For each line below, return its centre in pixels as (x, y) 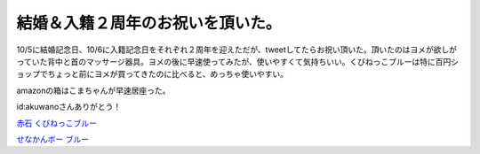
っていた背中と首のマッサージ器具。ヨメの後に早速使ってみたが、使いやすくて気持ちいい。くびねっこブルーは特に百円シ (238, 61)
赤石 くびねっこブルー (56, 123)
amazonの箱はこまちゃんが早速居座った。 (93, 90)
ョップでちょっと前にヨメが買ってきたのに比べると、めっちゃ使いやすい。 (152, 74)
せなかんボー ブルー (52, 139)
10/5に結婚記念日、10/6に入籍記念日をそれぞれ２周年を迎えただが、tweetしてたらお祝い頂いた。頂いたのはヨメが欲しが (237, 50)
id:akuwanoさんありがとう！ (69, 107)
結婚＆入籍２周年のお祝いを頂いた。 (149, 23)
